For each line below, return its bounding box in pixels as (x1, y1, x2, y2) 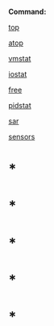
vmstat (8, 54, 31, 63)
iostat (8, 69, 27, 79)
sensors (8, 132, 35, 141)
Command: (8, 7, 47, 16)
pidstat (8, 101, 32, 110)
